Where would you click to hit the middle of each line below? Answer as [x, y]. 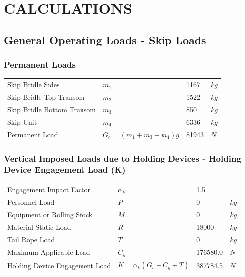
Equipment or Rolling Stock [50, 214]
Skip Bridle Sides [34, 84]
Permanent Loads [40, 65]
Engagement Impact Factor [49, 190]
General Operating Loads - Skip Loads [105, 40]
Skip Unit [22, 121]
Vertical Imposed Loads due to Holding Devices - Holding [122, 158]
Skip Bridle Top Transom [46, 96]
